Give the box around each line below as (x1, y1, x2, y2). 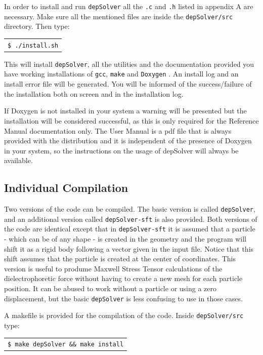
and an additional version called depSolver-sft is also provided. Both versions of (4, 213, 257, 224)
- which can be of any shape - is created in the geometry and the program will (4, 233, 246, 244)
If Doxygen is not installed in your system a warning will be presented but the (4, 105, 247, 116)
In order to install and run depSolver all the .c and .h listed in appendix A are (4, 1, 253, 11)
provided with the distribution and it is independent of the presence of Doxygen (4, 135, 252, 146)
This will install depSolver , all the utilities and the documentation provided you (4, 58, 254, 69)
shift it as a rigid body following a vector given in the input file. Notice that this (4, 243, 254, 254)
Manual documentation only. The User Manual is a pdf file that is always (4, 125, 232, 136)
